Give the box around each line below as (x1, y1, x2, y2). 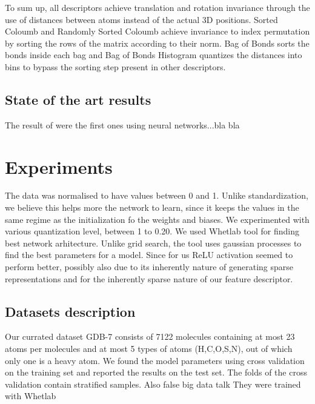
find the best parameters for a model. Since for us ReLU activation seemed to (5, 248, 293, 261)
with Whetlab (5, 389, 56, 402)
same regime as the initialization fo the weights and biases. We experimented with (5, 213, 310, 225)
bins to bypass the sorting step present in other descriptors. (5, 60, 226, 73)
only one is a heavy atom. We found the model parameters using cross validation (5, 354, 305, 366)
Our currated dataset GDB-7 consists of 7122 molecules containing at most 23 (5, 330, 295, 343)
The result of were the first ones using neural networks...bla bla (5, 118, 240, 131)
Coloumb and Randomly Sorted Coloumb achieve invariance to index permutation (5, 25, 310, 38)
